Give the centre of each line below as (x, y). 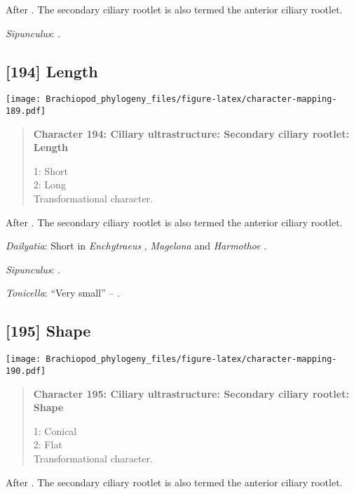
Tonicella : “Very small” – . (63, 293)
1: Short (50, 170)
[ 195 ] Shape (48, 331)
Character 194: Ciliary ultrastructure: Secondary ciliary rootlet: (191, 133)
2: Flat (48, 444)
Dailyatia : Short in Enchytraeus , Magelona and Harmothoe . (136, 246)
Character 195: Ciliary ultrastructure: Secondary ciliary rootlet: (191, 393)
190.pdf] (26, 371)
